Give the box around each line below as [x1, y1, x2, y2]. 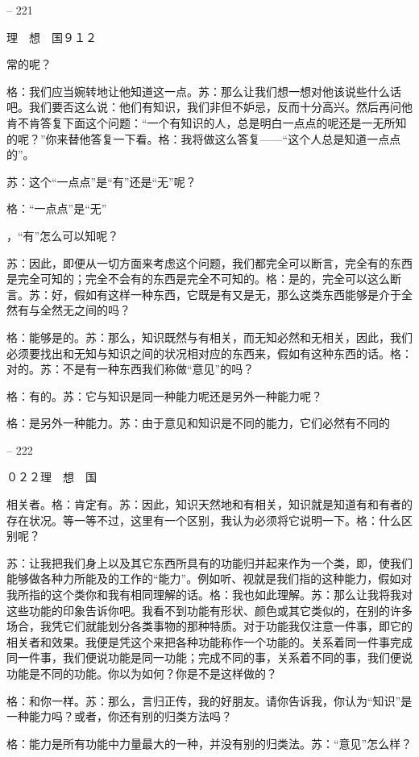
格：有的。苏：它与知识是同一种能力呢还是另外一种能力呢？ [6, 387, 322, 404]
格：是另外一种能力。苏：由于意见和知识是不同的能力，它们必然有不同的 [6, 414, 390, 431]
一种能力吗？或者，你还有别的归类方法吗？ [6, 708, 232, 725]
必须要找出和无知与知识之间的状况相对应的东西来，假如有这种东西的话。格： [6, 344, 413, 361]
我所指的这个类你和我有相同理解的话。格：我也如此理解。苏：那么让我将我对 [6, 586, 413, 603]
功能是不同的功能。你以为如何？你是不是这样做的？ [6, 665, 277, 681]
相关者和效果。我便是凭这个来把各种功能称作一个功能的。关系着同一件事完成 [6, 633, 413, 650]
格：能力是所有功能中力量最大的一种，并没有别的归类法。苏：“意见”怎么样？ [6, 734, 413, 751]
